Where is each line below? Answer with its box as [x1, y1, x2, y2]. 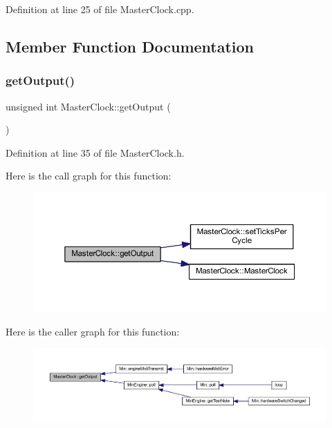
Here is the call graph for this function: [6, 168, 172, 183]
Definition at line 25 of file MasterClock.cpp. [6, 2, 194, 16]
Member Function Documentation [6, 35, 255, 57]
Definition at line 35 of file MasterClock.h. [6, 145, 185, 159]
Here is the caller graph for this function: [6, 324, 180, 338]
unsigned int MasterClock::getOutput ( [6, 99, 171, 113]
